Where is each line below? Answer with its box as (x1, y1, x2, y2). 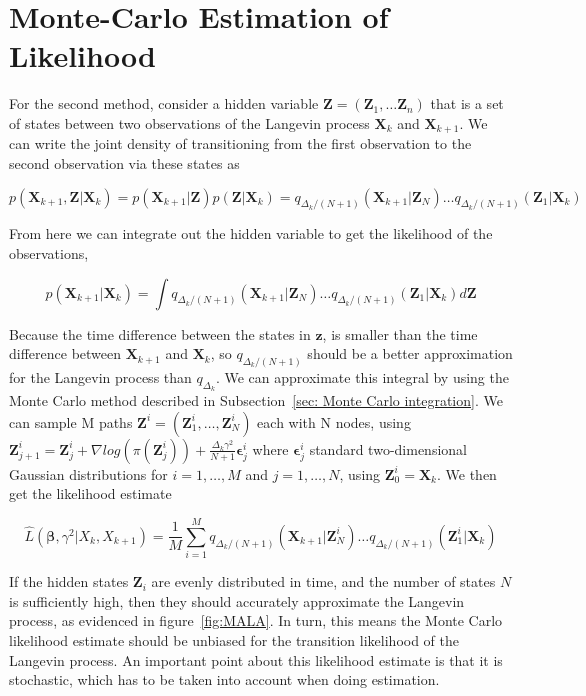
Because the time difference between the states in (9, 323, 311, 344)
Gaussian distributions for (9, 463, 168, 484)
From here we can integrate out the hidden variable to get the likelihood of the (9, 223, 493, 244)
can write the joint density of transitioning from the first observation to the (9, 133, 472, 154)
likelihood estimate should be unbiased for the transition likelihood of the (9, 629, 460, 650)
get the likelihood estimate (9, 483, 172, 504)
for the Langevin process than (9, 367, 192, 388)
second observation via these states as (9, 152, 240, 173)
